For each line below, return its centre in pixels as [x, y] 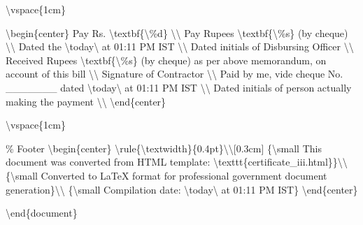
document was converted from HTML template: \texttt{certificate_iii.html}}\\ [177, 162]
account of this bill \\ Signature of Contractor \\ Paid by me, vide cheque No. [175, 74]
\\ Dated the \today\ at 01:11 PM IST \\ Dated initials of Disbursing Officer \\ [180, 46]
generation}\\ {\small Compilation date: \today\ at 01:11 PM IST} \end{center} [182, 189]
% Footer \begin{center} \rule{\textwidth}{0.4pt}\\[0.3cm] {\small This [164, 148]
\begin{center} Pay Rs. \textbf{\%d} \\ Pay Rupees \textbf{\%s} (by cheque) [177, 32]
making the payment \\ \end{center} [86, 101]
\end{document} [42, 213]
